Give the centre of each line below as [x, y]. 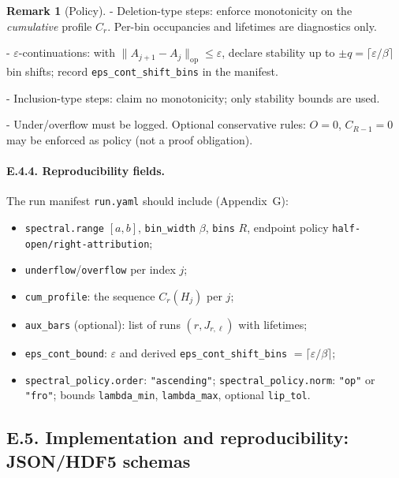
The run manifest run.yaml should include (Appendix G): [147, 201]
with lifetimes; [273, 324]
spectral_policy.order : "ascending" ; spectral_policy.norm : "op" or [200, 379]
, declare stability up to [278, 52]
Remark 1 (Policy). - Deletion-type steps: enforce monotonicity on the [179, 10]
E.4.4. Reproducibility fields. [86, 171]
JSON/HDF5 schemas [99, 460]
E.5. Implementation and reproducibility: [178, 437]
